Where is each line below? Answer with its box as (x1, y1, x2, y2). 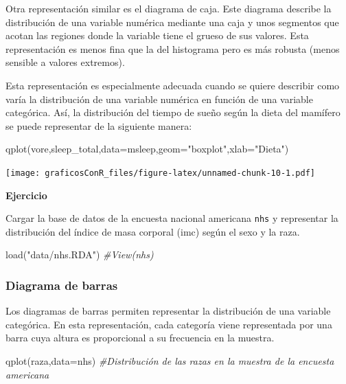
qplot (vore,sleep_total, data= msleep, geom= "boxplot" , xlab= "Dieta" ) (5, 142, 289, 156)
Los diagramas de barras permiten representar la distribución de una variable (5, 304, 331, 318)
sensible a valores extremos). (5, 55, 125, 69)
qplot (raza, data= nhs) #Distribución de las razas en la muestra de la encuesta (5, 354, 334, 368)
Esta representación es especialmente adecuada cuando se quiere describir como (5, 78, 340, 92)
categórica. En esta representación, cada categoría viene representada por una (5, 317, 332, 331)
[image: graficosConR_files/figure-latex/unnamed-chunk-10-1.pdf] (5, 168, 316, 178)
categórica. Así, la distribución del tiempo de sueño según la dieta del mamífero (5, 105, 341, 120)
